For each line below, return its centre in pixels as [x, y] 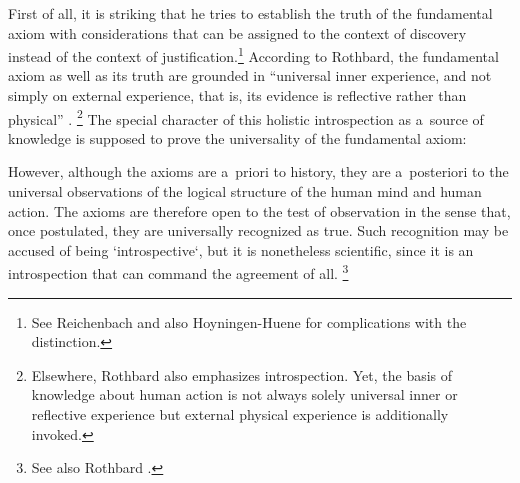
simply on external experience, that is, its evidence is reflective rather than [237, 95]
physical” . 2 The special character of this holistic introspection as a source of [246, 117]
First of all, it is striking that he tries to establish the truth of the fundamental [250, 13]
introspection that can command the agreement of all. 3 [178, 272]
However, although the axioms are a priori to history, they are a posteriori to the [258, 171]
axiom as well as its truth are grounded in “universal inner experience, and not [250, 75]
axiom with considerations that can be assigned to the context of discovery [237, 32]
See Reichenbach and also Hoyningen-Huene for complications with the [249, 321]
